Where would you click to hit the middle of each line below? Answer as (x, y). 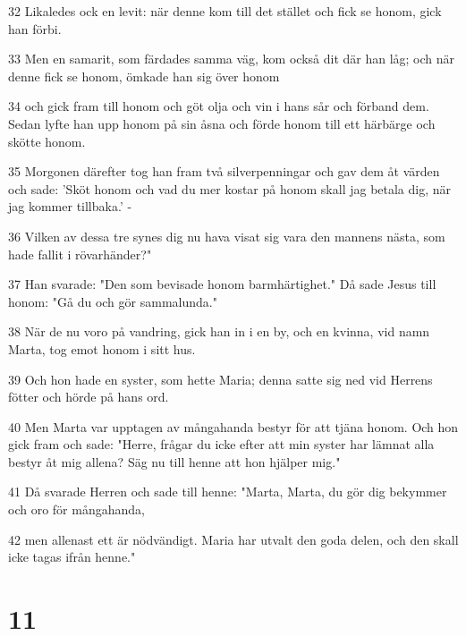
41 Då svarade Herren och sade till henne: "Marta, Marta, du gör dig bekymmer (228, 492)
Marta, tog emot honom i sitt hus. (102, 348)
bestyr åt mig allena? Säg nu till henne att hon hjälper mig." (174, 461)
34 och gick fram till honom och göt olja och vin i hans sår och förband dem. (219, 106)
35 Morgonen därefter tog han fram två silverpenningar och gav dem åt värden (224, 171)
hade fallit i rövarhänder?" (80, 254)
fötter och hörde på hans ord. (89, 397)
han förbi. (35, 28)
